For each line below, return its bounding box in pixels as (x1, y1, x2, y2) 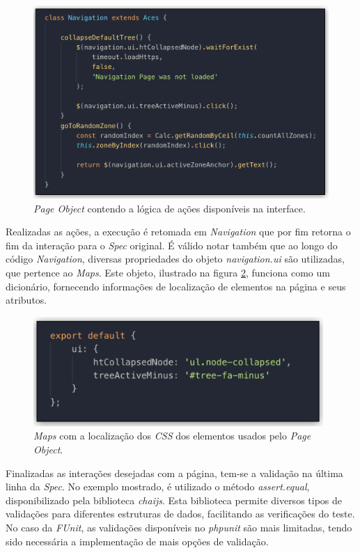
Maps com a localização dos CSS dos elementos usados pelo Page (33, 428, 311, 443)
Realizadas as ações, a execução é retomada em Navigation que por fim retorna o (6, 224, 351, 239)
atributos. (6, 293, 47, 307)
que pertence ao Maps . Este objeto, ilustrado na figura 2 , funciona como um (6, 265, 330, 279)
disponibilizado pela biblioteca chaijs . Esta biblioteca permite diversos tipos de (6, 492, 343, 507)
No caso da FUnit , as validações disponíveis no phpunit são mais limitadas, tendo (6, 520, 352, 535)
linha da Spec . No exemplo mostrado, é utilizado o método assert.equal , (6, 479, 310, 494)
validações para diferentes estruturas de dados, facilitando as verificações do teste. (6, 506, 355, 521)
